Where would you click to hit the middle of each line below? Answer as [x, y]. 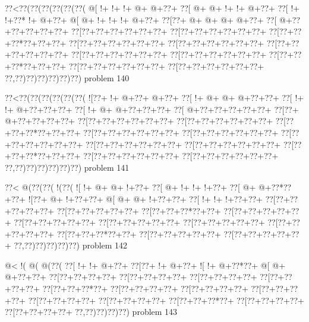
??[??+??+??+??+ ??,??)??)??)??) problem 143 [91, 312]
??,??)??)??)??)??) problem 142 [71, 245]
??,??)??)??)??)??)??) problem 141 [67, 167]
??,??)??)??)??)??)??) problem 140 [67, 77]
